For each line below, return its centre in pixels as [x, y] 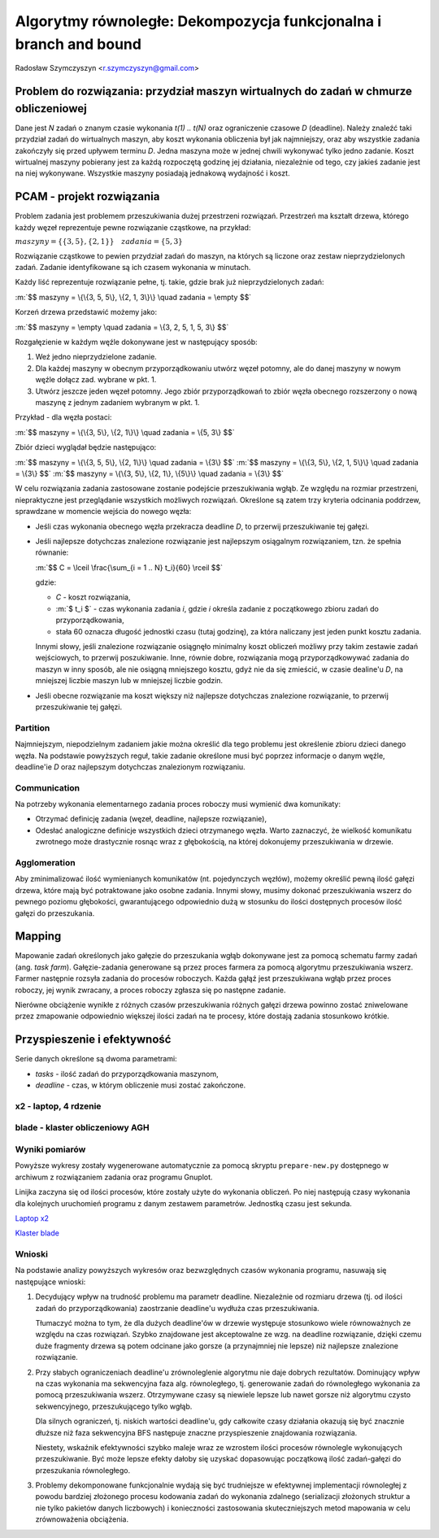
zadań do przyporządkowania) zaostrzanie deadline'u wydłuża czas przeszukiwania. [178, 1308]
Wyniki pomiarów [50, 1149]
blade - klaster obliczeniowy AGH [82, 1128]
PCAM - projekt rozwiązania [87, 196]
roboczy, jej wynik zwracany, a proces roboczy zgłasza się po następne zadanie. [150, 990]
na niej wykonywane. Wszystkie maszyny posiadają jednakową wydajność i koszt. [152, 173]
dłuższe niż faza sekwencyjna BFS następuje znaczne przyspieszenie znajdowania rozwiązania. [196, 1432]
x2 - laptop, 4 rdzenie [58, 1106]
